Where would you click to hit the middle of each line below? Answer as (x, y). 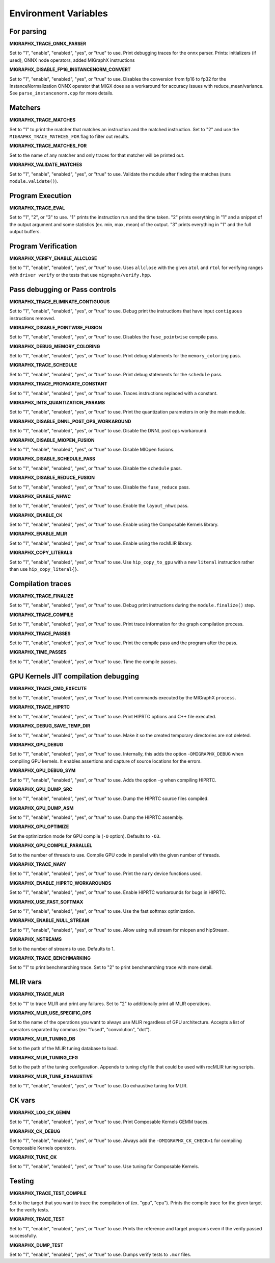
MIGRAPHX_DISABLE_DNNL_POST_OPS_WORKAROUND (70, 421)
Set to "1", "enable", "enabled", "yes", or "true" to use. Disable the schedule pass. (96, 468)
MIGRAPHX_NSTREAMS (36, 939)
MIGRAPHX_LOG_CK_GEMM (40, 1112)
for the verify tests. (29, 1210)
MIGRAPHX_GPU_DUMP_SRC (41, 789)
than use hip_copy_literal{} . (44, 569)
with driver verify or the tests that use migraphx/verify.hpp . (80, 275)
